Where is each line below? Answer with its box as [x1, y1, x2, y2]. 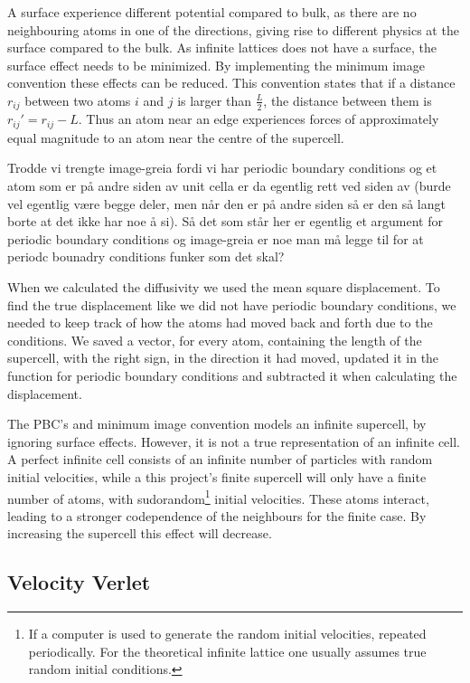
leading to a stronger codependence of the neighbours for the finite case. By [7, 506, 427, 525]
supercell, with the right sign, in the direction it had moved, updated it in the [7, 348, 439, 367]
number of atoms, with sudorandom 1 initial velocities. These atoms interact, [7, 486, 429, 508]
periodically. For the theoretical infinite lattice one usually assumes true [28, 641, 427, 660]
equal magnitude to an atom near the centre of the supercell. [7, 128, 344, 147]
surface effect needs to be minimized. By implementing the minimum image [7, 55, 425, 74]
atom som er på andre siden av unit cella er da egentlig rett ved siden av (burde [7, 176, 451, 195]
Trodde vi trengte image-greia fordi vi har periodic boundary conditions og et [7, 158, 437, 177]
